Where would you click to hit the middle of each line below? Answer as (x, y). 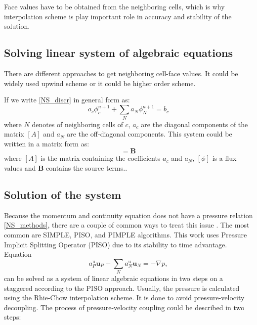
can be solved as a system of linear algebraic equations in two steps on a (114, 278)
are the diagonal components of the (194, 124)
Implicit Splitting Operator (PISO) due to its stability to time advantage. (116, 244)
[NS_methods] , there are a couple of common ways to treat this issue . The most (127, 225)
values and (20, 167)
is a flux (224, 158)
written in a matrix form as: (47, 143)
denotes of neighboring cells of (77, 124)
